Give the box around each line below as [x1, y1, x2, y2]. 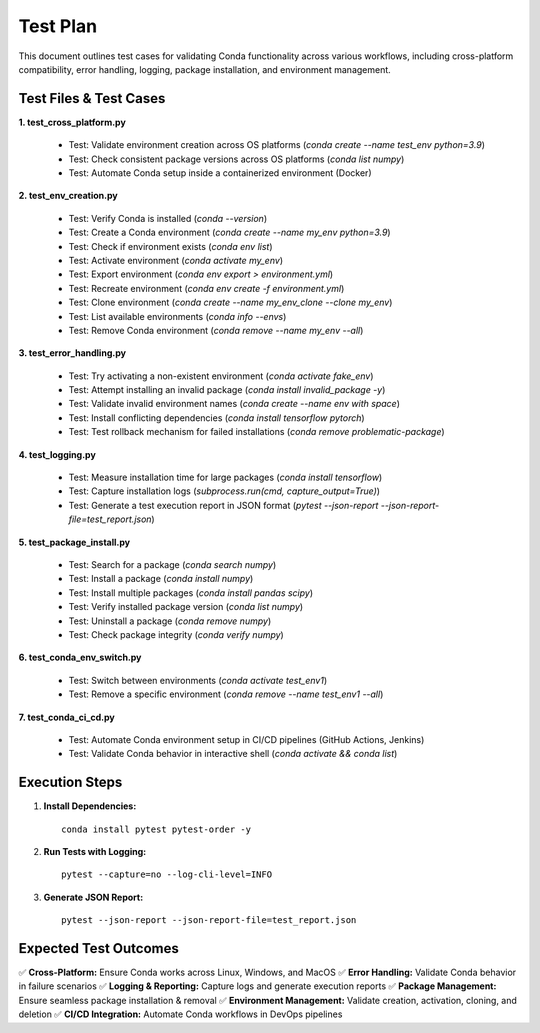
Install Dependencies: [43, 800, 137, 812]
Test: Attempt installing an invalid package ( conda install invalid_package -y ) [68, 384, 386, 396]
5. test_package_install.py [18, 536, 130, 548]
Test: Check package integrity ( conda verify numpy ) [68, 628, 284, 640]
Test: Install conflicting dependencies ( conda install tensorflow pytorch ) [68, 411, 365, 424]
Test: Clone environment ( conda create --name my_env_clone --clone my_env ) [68, 296, 393, 309]
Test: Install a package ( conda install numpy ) [68, 573, 254, 585]
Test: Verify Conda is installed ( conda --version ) [68, 212, 268, 224]
